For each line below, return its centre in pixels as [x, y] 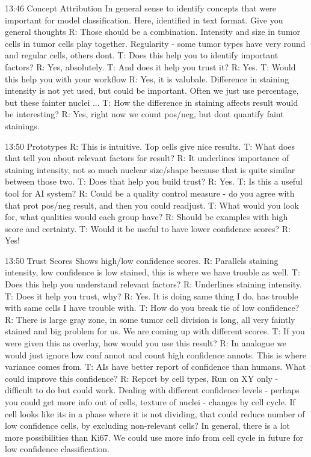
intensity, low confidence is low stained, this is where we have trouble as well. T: [152, 272]
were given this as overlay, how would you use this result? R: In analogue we [146, 343]
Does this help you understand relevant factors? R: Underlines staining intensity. [153, 284]
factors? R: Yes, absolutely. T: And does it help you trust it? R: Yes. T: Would [150, 66]
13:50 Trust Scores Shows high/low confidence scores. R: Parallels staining [142, 260]
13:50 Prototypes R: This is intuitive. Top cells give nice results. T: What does [150, 146]
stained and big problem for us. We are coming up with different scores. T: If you [155, 331]
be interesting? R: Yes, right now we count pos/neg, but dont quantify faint [144, 114]
